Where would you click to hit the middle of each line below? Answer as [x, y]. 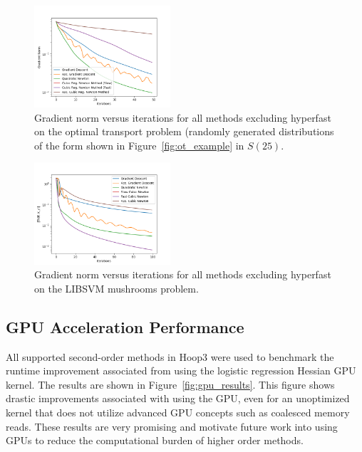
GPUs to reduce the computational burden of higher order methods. [155, 440]
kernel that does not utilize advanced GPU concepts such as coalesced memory [178, 412]
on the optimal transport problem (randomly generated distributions [184, 131]
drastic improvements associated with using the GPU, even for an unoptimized [178, 398]
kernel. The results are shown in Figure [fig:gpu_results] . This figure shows [170, 384]
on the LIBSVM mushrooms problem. [117, 288]
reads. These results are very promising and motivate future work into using [172, 426]
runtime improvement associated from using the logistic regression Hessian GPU [181, 370]
